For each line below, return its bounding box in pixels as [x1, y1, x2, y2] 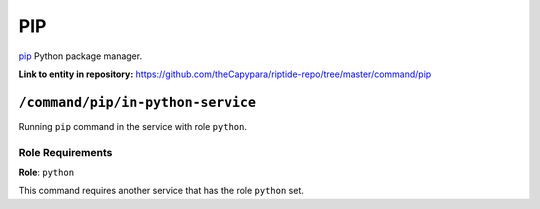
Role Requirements [18, 145, 113, 159]
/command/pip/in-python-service [18, 94, 257, 110]
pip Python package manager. [18, 50, 143, 62]
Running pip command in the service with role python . [18, 120, 247, 132]
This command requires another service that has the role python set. [18, 185, 304, 197]
